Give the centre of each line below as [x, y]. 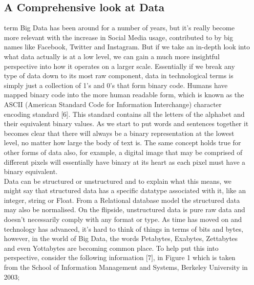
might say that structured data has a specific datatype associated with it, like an [125, 190]
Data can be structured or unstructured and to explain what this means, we [118, 181]
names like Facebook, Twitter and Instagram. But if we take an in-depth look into [127, 47]
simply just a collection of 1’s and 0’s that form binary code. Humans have [116, 85]
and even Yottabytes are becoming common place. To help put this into [111, 248]
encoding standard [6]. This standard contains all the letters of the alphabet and [124, 114]
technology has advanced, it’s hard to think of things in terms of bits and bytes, [124, 229]
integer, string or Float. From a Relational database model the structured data [122, 200]
